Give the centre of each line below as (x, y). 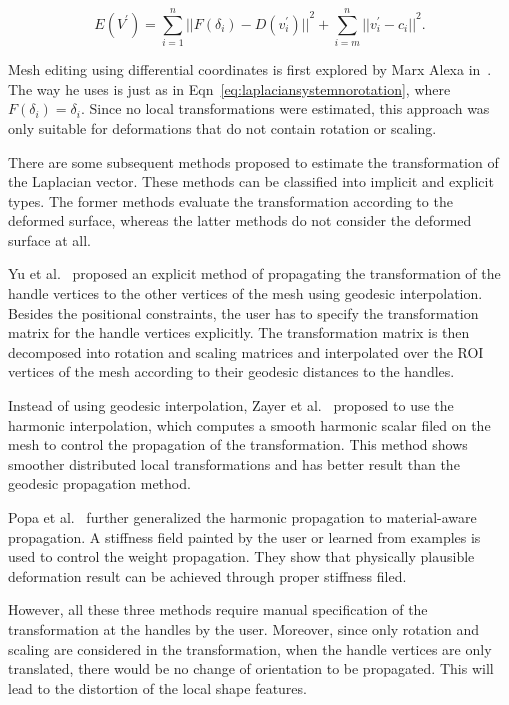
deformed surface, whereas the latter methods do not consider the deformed (240, 220)
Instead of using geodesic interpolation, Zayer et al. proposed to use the (231, 405)
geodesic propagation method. (99, 483)
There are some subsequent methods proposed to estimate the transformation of (253, 161)
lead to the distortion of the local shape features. (157, 687)
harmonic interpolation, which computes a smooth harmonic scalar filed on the (249, 424)
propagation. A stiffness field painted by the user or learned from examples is (244, 536)
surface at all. (49, 239)
